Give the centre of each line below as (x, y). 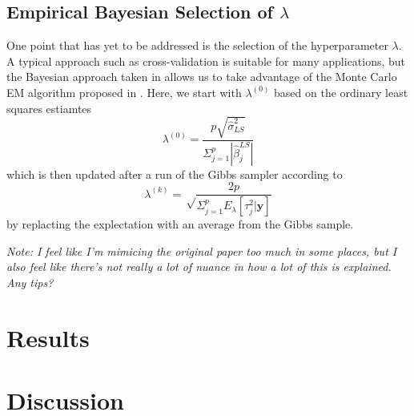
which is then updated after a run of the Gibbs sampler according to (175, 174)
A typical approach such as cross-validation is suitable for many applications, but (206, 61)
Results (48, 337)
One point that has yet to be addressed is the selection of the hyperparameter (197, 45)
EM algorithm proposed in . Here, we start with (124, 92)
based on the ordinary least (341, 92)
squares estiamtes (49, 108)
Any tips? (30, 282)
